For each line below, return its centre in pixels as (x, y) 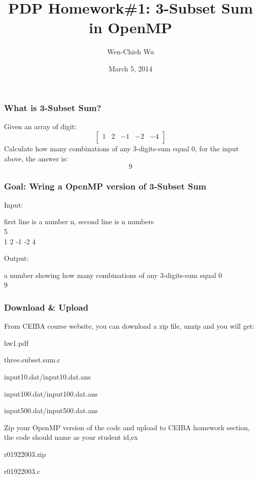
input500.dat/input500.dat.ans (51, 410)
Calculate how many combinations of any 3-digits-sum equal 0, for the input (121, 149)
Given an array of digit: (40, 126)
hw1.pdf (16, 343)
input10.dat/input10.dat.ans (47, 376)
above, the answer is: (36, 158)
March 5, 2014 (131, 68)
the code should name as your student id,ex (71, 437)
